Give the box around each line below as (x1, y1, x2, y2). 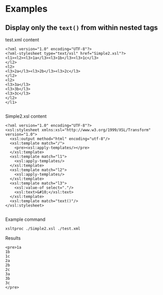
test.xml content (5, 37, 39, 43)
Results (5, 235, 21, 241)
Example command (5, 216, 46, 222)
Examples (5, 3, 48, 15)
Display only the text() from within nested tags (5, 23, 158, 32)
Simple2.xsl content (5, 113, 47, 119)
